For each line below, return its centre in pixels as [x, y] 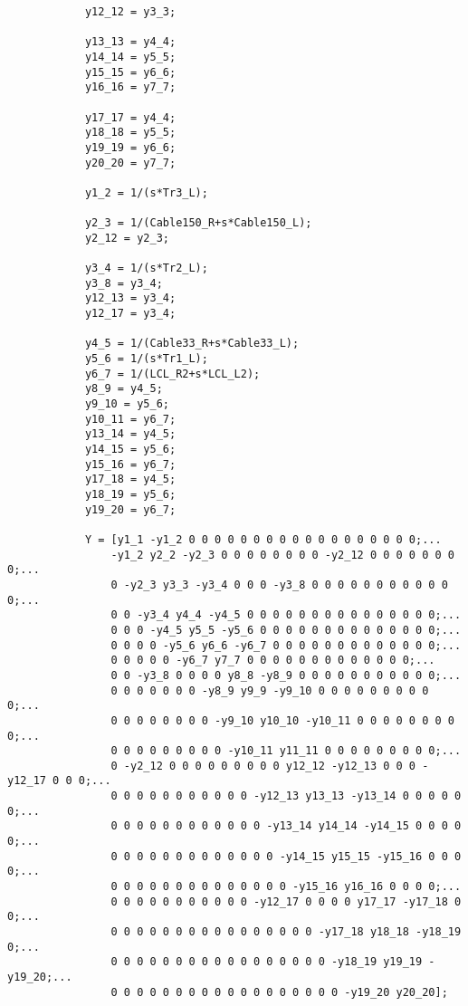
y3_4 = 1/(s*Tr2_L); [146, 268]
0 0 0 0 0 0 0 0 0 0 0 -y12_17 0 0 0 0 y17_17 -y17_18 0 [286, 901]
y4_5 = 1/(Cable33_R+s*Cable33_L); [192, 344]
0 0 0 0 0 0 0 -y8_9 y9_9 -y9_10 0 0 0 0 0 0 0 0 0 [270, 690]
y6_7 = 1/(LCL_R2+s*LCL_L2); [172, 374]
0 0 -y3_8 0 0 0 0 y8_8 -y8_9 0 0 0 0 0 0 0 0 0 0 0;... [286, 675]
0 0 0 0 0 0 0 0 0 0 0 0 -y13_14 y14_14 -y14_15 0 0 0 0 [286, 826]
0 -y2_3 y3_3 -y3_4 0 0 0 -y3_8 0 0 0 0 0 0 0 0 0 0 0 [279, 584]
